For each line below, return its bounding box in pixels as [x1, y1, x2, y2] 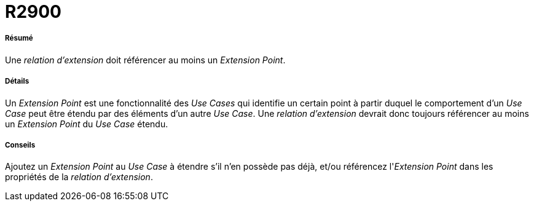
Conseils [5, 140, 36, 149]
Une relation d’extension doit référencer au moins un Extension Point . [5, 54, 286, 65]
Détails [5, 77, 29, 86]
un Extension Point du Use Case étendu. [5, 118, 168, 129]
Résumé [5, 34, 33, 43]
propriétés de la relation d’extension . [5, 172, 153, 183]
